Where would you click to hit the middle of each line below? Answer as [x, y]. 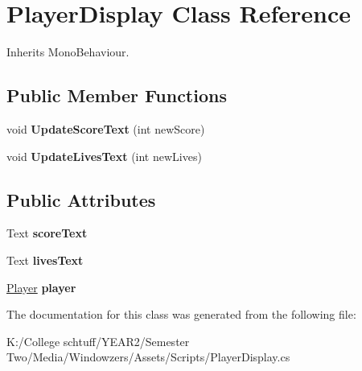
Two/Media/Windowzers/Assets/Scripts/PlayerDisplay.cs [148, 357]
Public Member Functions [117, 95]
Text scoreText [47, 233]
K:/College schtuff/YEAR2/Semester [98, 341]
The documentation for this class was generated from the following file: [181, 314]
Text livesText [45, 260]
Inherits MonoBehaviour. [68, 52]
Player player [41, 287]
